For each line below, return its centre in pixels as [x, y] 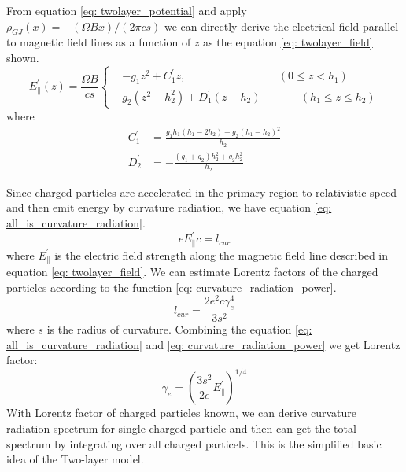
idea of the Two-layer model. [75, 459]
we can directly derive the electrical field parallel [281, 26]
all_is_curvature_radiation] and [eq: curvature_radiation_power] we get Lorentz [203, 344]
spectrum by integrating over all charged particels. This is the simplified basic [194, 443]
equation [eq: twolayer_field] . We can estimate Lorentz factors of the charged [192, 271]
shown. [23, 57]
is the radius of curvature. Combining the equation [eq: [179, 329]
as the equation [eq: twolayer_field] [288, 42]
